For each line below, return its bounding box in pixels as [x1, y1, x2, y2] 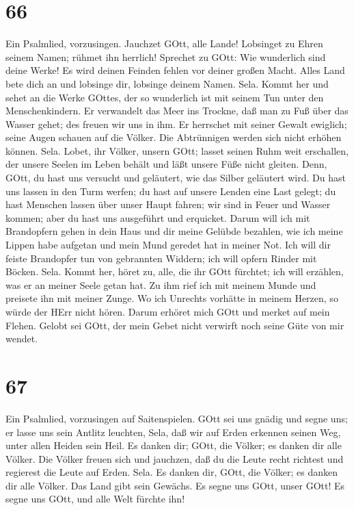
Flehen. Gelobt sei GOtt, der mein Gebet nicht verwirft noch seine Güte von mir [5, 318, 344, 332]
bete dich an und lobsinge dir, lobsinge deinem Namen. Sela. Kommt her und [5, 76, 329, 90]
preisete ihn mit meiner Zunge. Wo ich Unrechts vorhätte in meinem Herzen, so [5, 291, 338, 305]
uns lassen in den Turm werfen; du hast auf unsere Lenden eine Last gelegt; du [5, 183, 336, 198]
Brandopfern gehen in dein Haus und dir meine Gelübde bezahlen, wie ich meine [5, 224, 343, 238]
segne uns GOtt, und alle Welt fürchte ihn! [5, 492, 185, 506]
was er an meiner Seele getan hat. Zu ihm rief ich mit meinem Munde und [5, 277, 316, 292]
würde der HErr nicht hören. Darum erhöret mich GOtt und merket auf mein [5, 305, 330, 318]
